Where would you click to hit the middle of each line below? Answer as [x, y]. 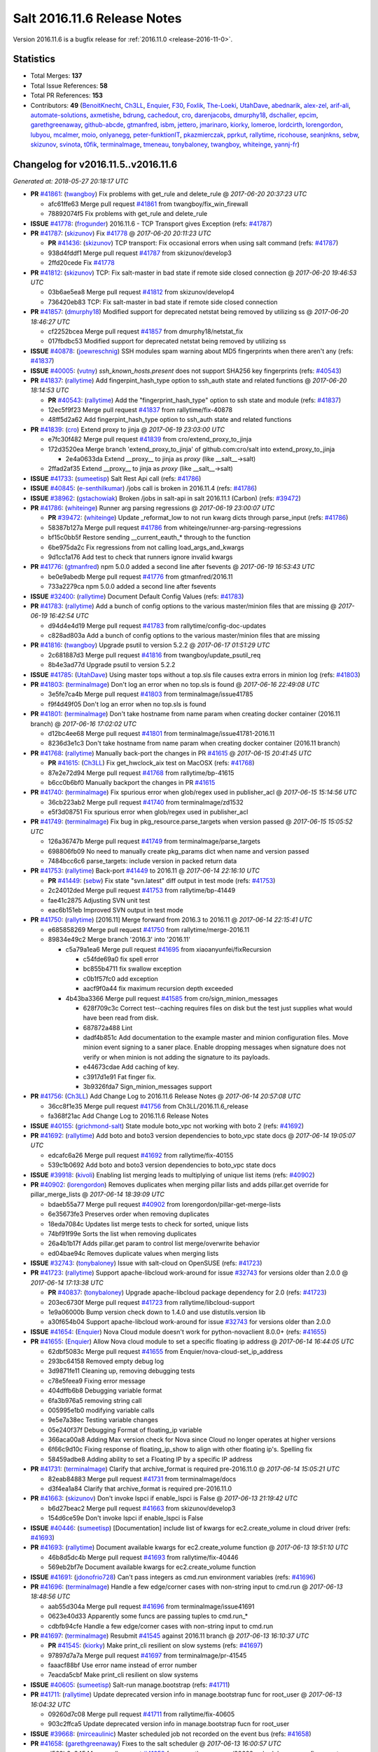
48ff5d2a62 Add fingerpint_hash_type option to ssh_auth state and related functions [170, 420]
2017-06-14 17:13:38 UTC [67, 1282]
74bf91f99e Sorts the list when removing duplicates [122, 1233]
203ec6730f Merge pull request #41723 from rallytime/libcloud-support [151, 1302]
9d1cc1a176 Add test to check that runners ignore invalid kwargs [140, 556]
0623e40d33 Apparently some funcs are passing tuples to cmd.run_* [148, 1616]
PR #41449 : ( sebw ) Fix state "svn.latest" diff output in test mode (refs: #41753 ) [162, 880]
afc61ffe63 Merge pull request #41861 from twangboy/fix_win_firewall [148, 204]
